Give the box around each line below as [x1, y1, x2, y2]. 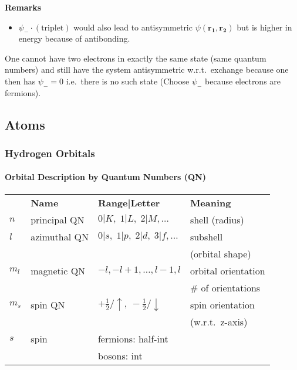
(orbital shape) [190, 246, 251, 260]
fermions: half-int [97, 331, 168, 345]
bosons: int [97, 348, 143, 362]
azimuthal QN [31, 229, 89, 243]
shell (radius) [190, 212, 244, 226]
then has [5, 74, 36, 87]
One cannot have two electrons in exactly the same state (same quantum [5, 52, 266, 64]
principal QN [31, 212, 85, 226]
